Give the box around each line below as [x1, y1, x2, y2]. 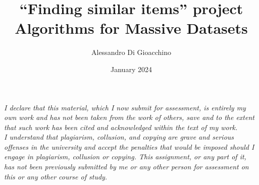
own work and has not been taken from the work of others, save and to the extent [4, 112, 254, 122]
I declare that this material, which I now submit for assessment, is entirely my [4, 102, 246, 112]
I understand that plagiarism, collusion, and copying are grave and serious [4, 132, 234, 142]
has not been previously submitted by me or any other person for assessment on [4, 161, 249, 172]
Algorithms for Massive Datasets [15, 18, 248, 38]
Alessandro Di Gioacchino [91, 47, 171, 57]
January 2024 [111, 64, 152, 74]
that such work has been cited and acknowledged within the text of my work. [4, 121, 238, 132]
